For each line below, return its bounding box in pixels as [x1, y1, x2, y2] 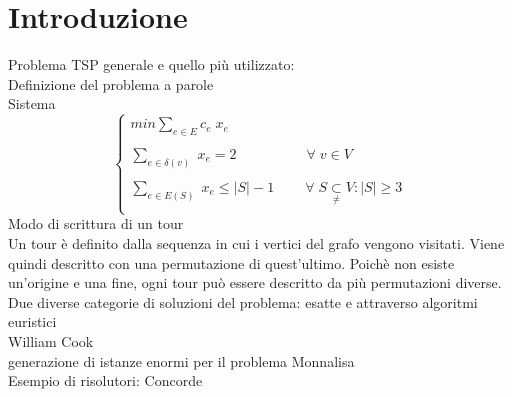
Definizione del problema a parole [8, 73, 214, 94]
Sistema [8, 93, 56, 114]
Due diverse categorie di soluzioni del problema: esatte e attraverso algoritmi [8, 291, 478, 312]
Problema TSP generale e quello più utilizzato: [8, 54, 295, 75]
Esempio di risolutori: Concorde [8, 370, 203, 391]
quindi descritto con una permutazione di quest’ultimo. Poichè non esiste [8, 252, 455, 273]
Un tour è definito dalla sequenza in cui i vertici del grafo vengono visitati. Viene [8, 233, 505, 254]
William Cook [8, 331, 94, 352]
